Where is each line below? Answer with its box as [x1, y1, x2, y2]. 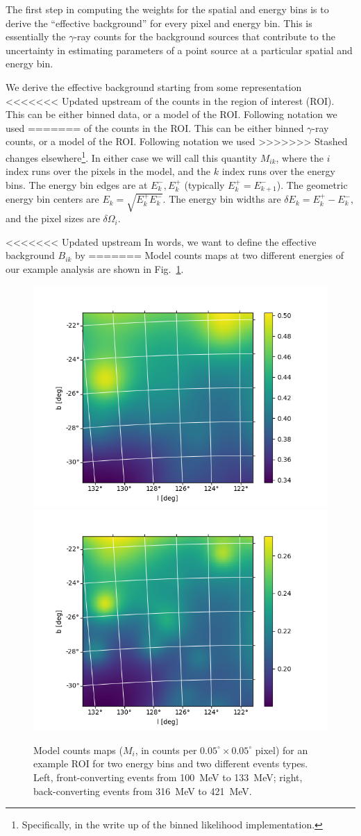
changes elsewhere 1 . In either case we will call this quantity [6, 148, 258, 165]
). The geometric [276, 177, 348, 192]
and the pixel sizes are [6, 211, 100, 226]
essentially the [6, 29, 66, 44]
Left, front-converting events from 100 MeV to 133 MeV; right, [33, 769, 303, 784]
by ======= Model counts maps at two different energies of [75, 248, 344, 262]
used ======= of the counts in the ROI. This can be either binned [6, 120, 304, 135]
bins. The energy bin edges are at [6, 177, 148, 192]
